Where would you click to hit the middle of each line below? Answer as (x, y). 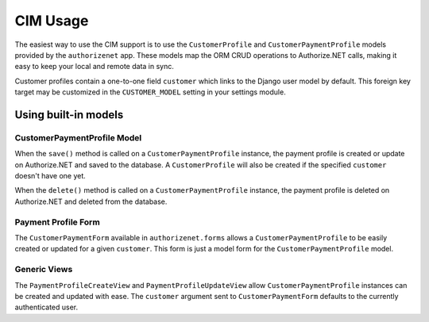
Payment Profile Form (58, 222)
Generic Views (44, 270)
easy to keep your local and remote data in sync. (95, 67)
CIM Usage (52, 21)
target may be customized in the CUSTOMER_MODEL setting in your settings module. (150, 92)
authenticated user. (46, 307)
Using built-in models (69, 115)
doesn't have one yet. (50, 176)
